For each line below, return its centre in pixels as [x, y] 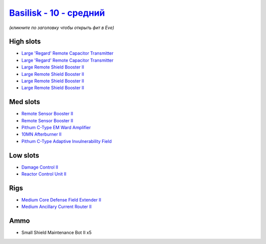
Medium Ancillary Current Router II [57, 207]
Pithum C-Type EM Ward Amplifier [56, 128]
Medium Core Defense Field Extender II [61, 200]
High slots [25, 42]
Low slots [24, 155]
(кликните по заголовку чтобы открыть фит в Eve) [62, 28]
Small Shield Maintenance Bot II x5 [57, 233]
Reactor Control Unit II [44, 174]
